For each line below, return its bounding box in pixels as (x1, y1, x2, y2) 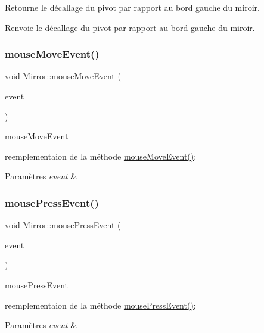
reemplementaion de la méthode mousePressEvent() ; (5, 298, 196, 311)
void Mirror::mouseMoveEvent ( (5, 70, 121, 82)
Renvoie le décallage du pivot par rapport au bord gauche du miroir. (5, 21, 255, 33)
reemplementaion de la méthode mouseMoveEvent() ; (5, 150, 197, 162)
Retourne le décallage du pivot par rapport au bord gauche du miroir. (5, 1, 260, 13)
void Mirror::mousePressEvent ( (5, 219, 121, 231)
